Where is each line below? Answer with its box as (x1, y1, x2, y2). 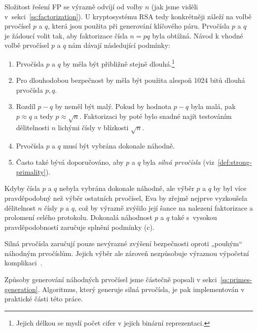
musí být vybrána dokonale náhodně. (63, 140, 175, 150)
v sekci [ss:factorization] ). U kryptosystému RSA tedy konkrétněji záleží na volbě (4, 11, 252, 21)
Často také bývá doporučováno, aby (16, 157, 124, 167)
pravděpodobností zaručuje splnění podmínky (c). (4, 221, 155, 232)
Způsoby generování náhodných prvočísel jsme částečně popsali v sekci (4, 274, 217, 285)
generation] (4, 284, 38, 294)
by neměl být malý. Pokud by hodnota (55, 101, 172, 111)
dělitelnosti (16, 122, 49, 132)
